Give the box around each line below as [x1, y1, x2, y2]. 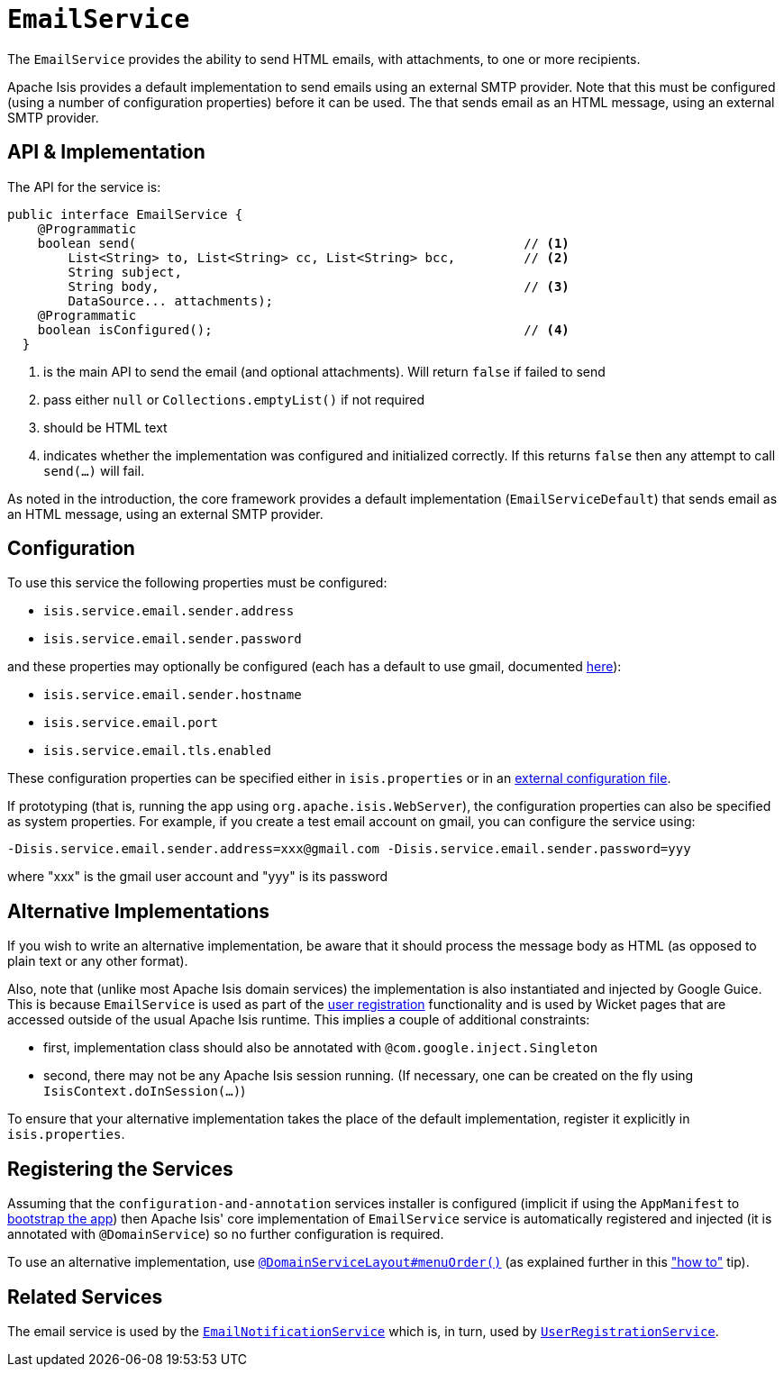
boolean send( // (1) [37, 235, 570, 250]
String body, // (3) [68, 278, 570, 294]
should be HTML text [43, 419, 168, 435]
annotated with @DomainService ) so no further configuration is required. [7, 1226, 444, 1242]
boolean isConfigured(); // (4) [37, 322, 570, 337]
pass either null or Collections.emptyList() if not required [43, 391, 425, 407]
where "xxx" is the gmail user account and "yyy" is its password [7, 869, 388, 885]
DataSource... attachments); [68, 293, 274, 308]
